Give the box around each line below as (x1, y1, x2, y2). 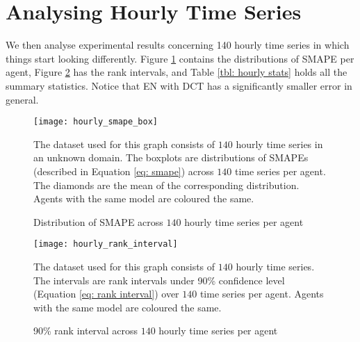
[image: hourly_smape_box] (33, 117, 158, 127)
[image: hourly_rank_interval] (33, 239, 178, 250)
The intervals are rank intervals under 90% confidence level (33, 272, 285, 287)
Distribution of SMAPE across (33, 214, 163, 229)
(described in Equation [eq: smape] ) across (33, 163, 214, 178)
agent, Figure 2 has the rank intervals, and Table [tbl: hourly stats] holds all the (6, 65, 347, 79)
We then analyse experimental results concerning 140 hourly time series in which (6, 38, 350, 52)
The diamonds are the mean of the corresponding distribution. (33, 177, 300, 192)
